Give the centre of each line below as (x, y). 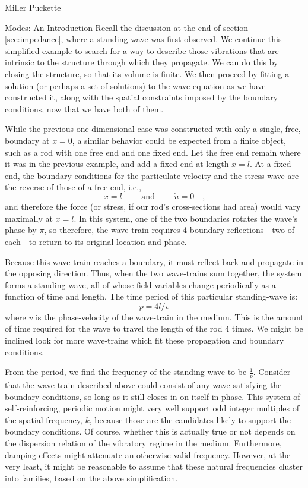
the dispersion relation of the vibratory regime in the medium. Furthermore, (143, 443)
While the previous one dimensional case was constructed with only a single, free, (153, 129)
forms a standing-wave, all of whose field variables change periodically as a (140, 284)
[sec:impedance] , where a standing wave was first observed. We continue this (143, 39)
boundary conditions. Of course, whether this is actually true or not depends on (150, 431)
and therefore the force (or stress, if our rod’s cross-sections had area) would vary (153, 207)
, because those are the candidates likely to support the (190, 419)
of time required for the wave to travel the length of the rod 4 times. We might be (154, 328)
